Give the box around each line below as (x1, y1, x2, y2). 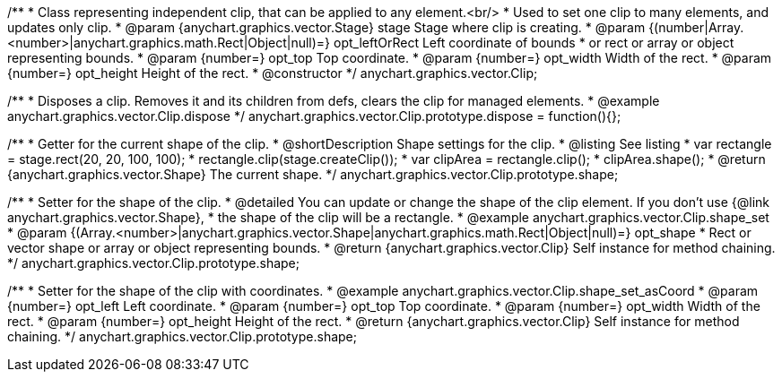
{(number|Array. (648, 20, 744, 35)
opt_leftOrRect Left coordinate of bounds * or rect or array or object (334, 35, 734, 50)
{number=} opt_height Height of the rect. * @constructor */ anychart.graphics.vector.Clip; (7, 65, 538, 81)
